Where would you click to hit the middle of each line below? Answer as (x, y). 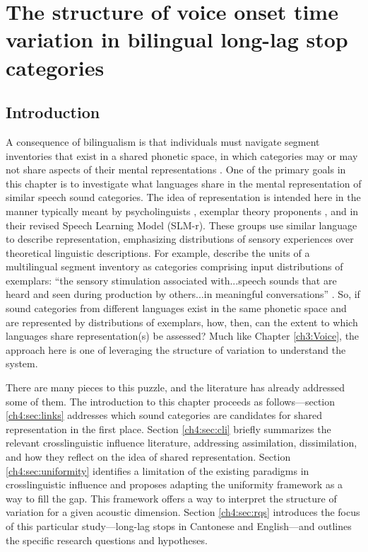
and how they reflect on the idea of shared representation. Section (148, 457)
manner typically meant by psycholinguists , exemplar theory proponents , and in (182, 211)
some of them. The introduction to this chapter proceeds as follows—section (171, 401)
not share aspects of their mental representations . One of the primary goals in (176, 169)
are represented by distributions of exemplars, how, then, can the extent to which (182, 322)
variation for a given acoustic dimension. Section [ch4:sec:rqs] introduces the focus (183, 512)
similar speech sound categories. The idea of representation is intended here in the (183, 197)
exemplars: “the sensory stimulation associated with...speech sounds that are (171, 280)
